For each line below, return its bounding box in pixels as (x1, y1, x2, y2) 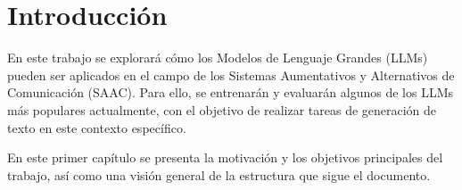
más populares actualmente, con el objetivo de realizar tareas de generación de (7, 100, 437, 119)
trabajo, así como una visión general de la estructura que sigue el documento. (7, 165, 431, 184)
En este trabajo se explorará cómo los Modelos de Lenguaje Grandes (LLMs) (7, 48, 428, 67)
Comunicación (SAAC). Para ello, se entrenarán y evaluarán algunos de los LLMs (7, 83, 453, 102)
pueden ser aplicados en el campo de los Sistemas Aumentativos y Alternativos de (7, 65, 455, 84)
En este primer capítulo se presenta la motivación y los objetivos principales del (7, 148, 443, 167)
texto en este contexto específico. (7, 118, 186, 136)
